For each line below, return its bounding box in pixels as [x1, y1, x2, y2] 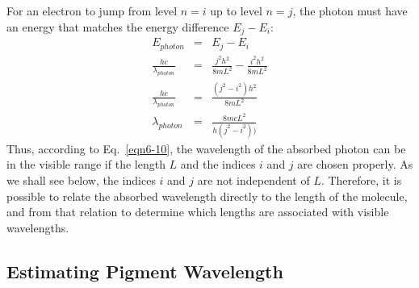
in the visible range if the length [6, 156, 166, 173]
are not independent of [197, 171, 310, 188]
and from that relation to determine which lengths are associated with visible [6, 203, 389, 220]
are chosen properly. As [297, 156, 413, 173]
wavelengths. [6, 219, 69, 236]
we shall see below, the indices [6, 171, 156, 188]
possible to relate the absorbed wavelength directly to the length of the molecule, [6, 187, 408, 204]
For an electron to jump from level [6, 2, 178, 19]
